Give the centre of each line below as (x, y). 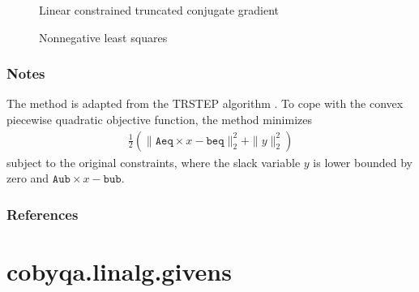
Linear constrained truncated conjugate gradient (159, 10)
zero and (28, 178)
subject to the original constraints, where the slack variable (154, 162)
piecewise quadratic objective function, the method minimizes (160, 119)
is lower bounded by (363, 162)
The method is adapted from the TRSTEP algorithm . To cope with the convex (205, 103)
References (43, 214)
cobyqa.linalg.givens (119, 271)
